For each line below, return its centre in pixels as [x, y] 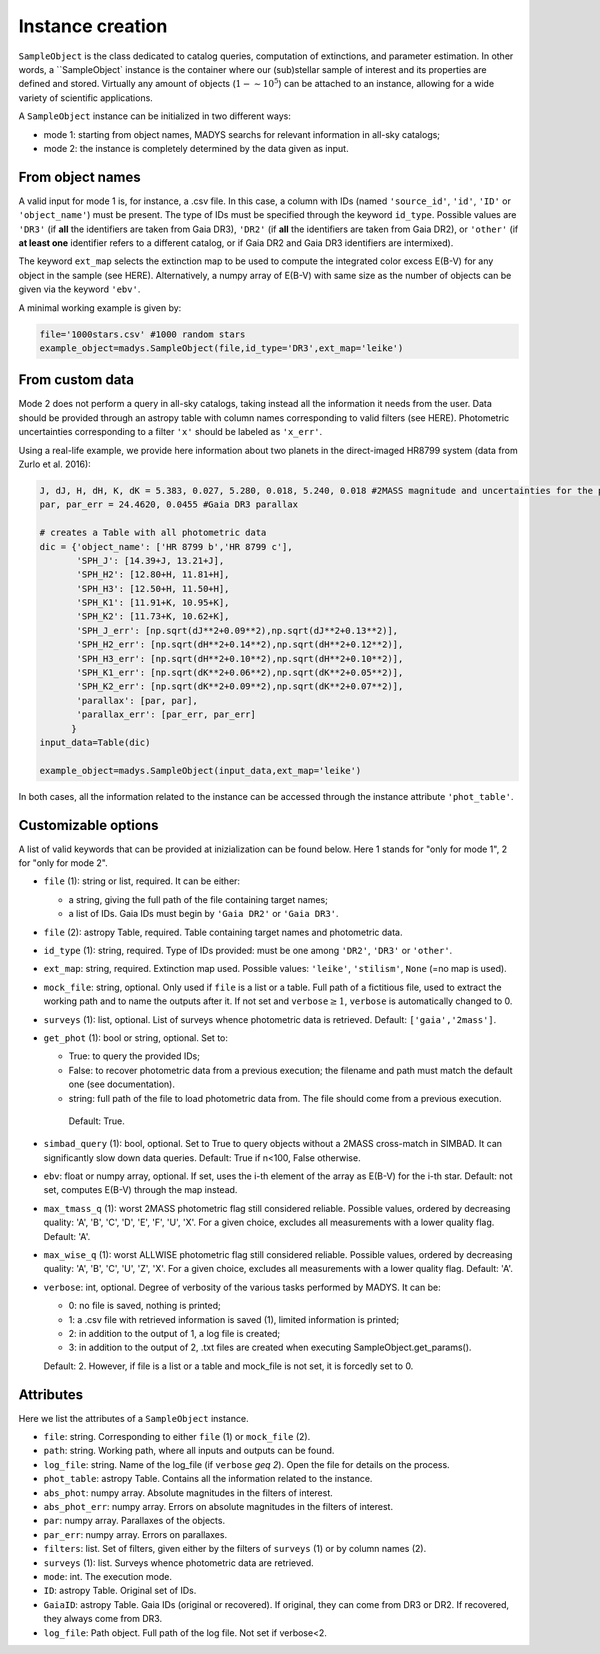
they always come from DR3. [103, 1619]
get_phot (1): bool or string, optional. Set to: [136, 1037]
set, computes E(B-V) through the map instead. [140, 1190]
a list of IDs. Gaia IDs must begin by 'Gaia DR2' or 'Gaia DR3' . [203, 914]
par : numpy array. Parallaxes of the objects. [134, 1521]
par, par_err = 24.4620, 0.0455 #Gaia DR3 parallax [169, 504]
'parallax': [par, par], [137, 700]
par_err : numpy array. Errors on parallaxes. [135, 1534]
